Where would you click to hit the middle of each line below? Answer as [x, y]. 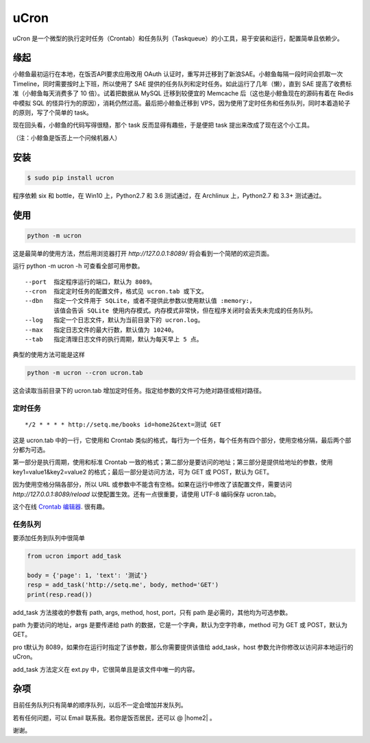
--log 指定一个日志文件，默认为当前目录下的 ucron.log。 [114, 320]
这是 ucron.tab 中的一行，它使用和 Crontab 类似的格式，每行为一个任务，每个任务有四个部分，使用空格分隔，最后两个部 [182, 440]
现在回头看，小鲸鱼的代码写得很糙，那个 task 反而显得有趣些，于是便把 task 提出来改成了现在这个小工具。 [163, 125]
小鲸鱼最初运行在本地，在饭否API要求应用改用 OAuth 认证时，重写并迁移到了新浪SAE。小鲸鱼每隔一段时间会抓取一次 [178, 74]
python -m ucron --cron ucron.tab [85, 373]
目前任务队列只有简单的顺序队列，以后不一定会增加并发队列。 [100, 705]
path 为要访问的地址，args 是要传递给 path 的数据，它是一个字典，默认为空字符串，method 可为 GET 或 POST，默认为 [180, 625]
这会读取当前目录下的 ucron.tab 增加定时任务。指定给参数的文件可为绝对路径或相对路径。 [139, 391]
